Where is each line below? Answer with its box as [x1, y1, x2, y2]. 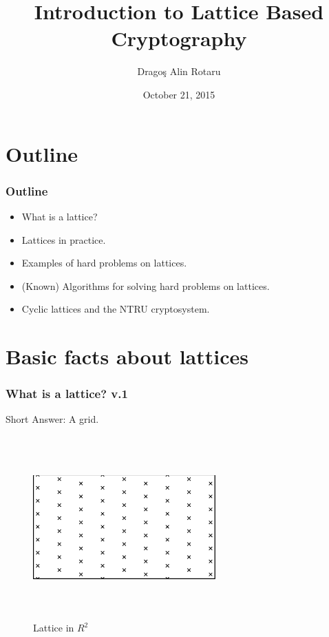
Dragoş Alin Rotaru [137, 64, 221, 79]
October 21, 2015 [142, 87, 215, 101]
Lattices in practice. [21, 232, 106, 247]
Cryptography [111, 24, 247, 52]
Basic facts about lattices [6, 342, 248, 370]
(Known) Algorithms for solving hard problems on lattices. [21, 278, 270, 293]
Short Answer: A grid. [6, 412, 99, 426]
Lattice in [33, 620, 74, 635]
